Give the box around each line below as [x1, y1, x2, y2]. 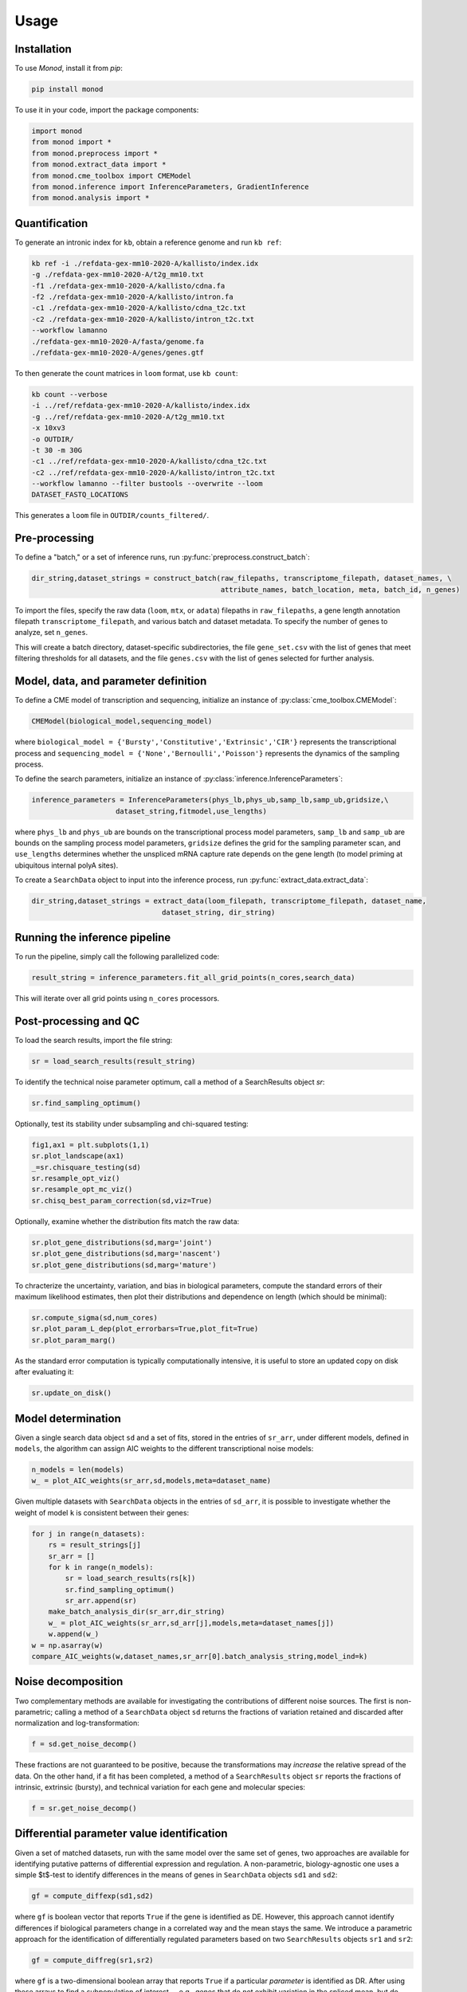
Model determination [14, 1411, 121, 1425]
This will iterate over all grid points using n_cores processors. [14, 994, 220, 1003]
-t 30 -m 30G [31, 445, 83, 454]
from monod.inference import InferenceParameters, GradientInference [31, 182, 309, 191]
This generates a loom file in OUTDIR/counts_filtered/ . [14, 511, 210, 520]
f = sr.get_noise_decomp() [31, 1804, 137, 1813]
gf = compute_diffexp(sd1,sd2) [31, 1892, 155, 1900]
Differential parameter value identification [14, 1827, 228, 1841]
